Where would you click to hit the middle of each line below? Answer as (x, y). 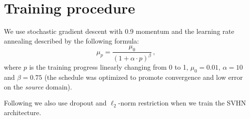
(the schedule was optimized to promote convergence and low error (144, 77)
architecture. (23, 112)
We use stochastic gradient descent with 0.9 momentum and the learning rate (119, 31)
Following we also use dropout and (55, 103)
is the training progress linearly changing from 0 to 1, (109, 67)
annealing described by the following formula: (72, 40)
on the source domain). (38, 86)
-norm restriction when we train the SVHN (182, 103)
